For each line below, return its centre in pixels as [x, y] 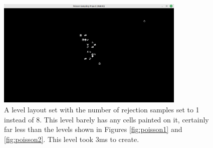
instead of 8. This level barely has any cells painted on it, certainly [107, 119]
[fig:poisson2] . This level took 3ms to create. [72, 139]
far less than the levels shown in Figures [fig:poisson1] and [93, 129]
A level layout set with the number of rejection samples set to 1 [102, 110]
